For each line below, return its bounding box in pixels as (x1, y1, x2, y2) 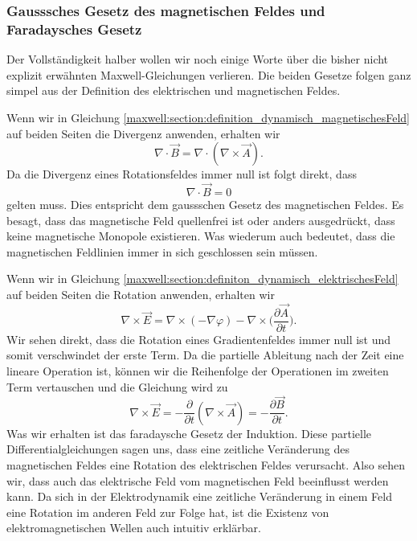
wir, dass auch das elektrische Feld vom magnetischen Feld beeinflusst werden (6, 472, 389, 489)
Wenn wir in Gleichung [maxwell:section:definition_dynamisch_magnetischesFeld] (6, 109, 410, 125)
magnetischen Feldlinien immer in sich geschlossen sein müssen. (6, 243, 318, 260)
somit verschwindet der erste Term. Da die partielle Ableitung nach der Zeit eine (6, 346, 404, 363)
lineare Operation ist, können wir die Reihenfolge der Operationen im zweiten (6, 362, 389, 379)
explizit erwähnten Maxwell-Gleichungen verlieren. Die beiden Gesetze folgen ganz (6, 66, 411, 83)
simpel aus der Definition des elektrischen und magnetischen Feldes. (6, 82, 341, 99)
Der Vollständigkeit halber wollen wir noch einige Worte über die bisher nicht (6, 51, 389, 68)
